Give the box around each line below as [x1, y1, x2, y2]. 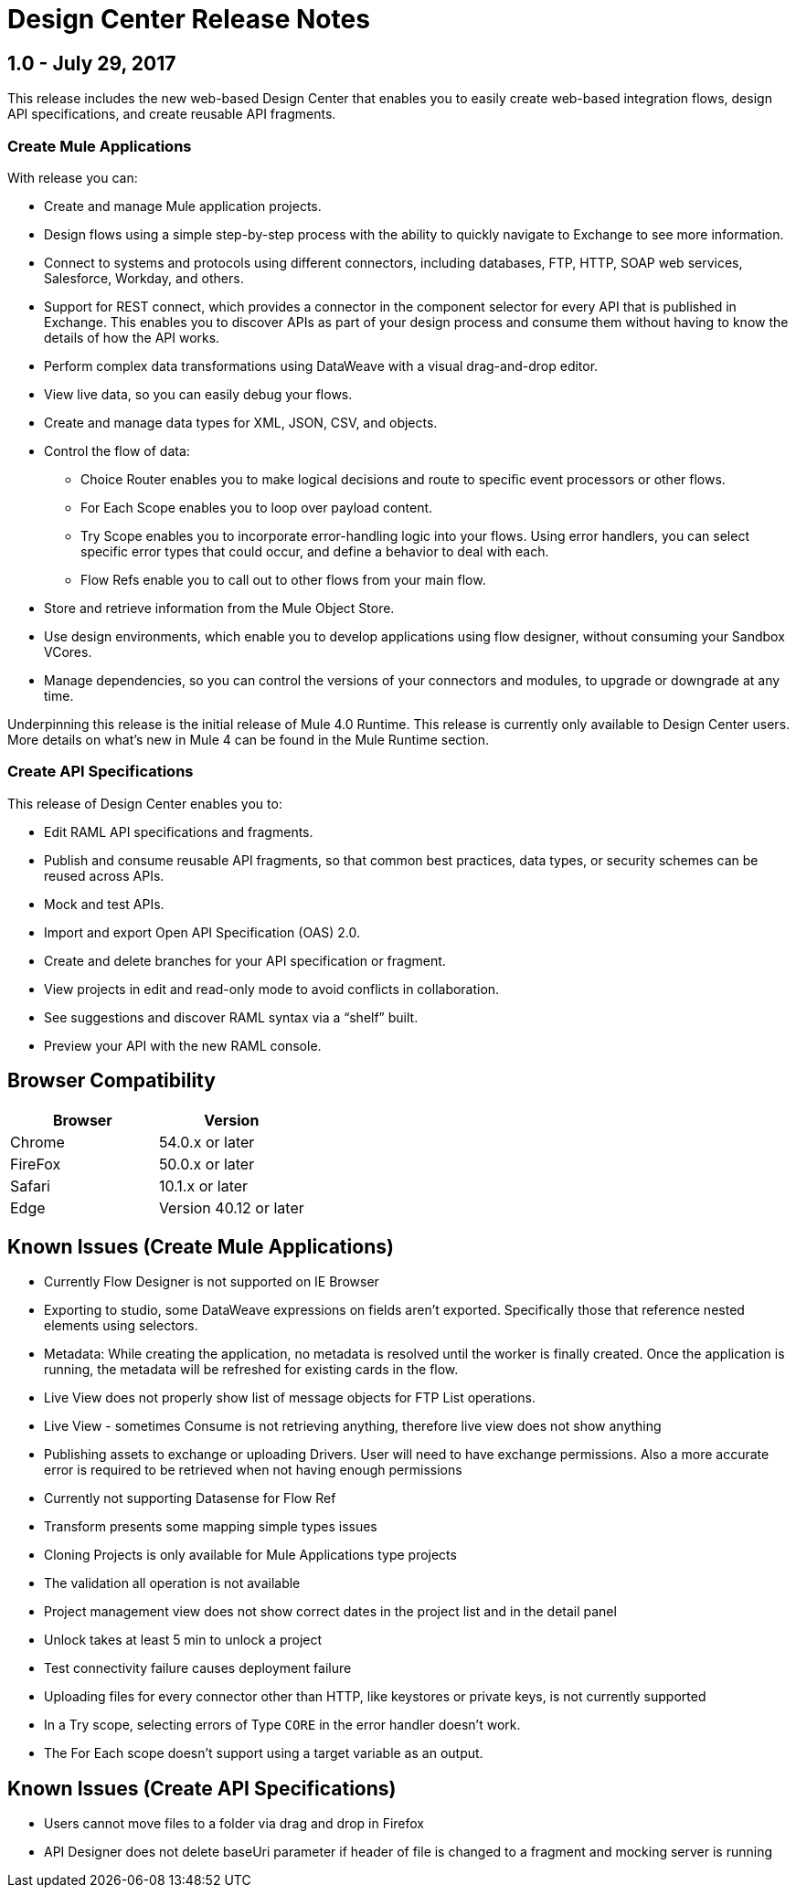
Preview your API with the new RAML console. [44, 1037, 322, 1053]
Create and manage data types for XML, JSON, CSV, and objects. [44, 414, 438, 430]
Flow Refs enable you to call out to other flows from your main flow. [80, 571, 486, 588]
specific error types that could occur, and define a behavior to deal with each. [80, 543, 549, 559]
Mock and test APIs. [44, 895, 165, 912]
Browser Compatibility [7, 1069, 216, 1093]
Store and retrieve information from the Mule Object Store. [44, 599, 395, 616]
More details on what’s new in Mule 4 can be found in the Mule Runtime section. [7, 731, 489, 747]
